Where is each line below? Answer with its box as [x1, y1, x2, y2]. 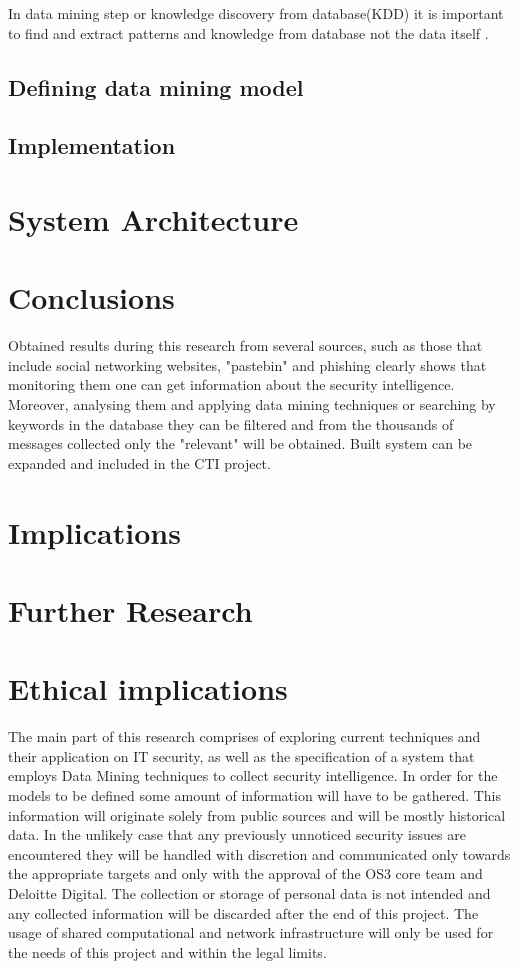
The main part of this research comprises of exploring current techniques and [8, 726, 481, 747]
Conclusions [8, 277, 175, 318]
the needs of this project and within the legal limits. [8, 941, 327, 962]
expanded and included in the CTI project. [8, 452, 271, 473]
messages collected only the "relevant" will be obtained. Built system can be [8, 433, 473, 454]
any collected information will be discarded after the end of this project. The [8, 902, 479, 923]
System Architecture [8, 198, 299, 239]
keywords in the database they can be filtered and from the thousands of [8, 413, 454, 434]
